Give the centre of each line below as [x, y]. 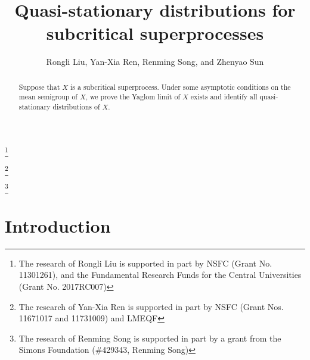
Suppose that [39, 87]
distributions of [76, 107]
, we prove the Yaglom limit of [133, 97]
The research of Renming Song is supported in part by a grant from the [150, 338]
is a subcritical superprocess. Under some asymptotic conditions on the [181, 87]
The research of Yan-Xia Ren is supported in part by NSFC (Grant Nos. [151, 306]
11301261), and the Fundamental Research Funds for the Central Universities [160, 275]
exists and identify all [224, 97]
